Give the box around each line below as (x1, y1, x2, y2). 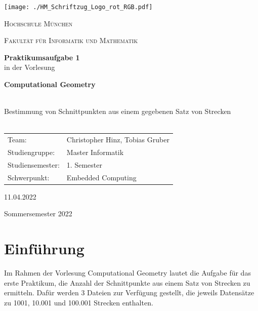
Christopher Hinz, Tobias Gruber (66, 134, 169, 145)
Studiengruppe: (8, 147, 55, 157)
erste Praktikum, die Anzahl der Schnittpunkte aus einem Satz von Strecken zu (4, 277, 250, 288)
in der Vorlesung (4, 62, 55, 72)
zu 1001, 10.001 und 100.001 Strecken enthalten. (4, 297, 153, 307)
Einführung (4, 238, 84, 259)
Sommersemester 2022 (4, 208, 72, 219)
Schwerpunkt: (8, 172, 50, 182)
